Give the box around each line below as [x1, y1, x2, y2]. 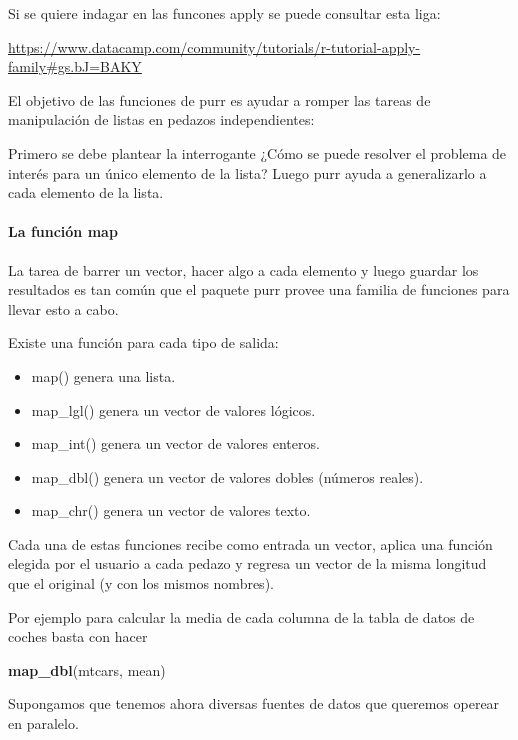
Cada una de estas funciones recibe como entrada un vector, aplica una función [8, 533, 493, 554]
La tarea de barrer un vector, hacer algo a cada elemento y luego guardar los [8, 259, 479, 280]
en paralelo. [8, 713, 79, 734]
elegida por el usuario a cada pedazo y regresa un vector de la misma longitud [8, 553, 487, 574]
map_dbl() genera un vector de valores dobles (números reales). [31, 466, 424, 487]
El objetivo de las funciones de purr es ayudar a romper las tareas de [8, 89, 431, 110]
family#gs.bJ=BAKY [8, 56, 142, 77]
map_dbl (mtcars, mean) [8, 659, 166, 680]
